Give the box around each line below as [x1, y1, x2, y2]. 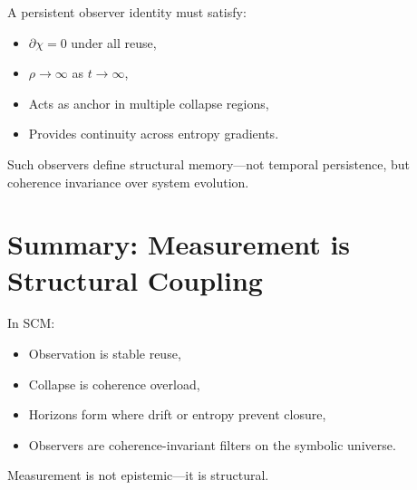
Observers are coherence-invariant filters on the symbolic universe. [28, 435, 396, 454]
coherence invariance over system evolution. [7, 172, 249, 191]
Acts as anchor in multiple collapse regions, [28, 93, 269, 112]
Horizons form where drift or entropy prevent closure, [28, 405, 326, 424]
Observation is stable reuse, [28, 344, 181, 363]
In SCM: [7, 313, 55, 332]
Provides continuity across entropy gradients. [28, 124, 279, 143]
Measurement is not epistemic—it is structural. [7, 466, 269, 485]
